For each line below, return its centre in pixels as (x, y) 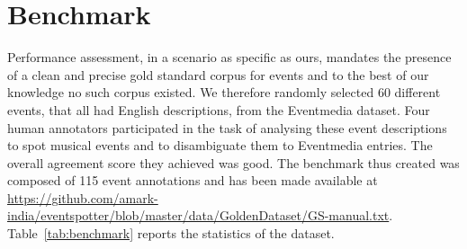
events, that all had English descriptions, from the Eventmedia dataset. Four (219, 109)
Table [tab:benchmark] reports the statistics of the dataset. (171, 233)
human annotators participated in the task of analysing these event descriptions (227, 127)
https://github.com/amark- (83, 197)
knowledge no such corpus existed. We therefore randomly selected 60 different (224, 92)
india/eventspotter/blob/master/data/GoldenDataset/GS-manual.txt (198, 215)
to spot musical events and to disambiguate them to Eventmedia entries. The (220, 145)
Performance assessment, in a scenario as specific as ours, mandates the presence (229, 57)
